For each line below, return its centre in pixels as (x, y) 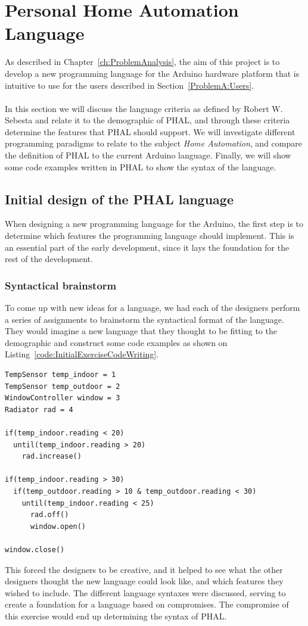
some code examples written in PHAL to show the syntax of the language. (141, 166)
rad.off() (49, 515)
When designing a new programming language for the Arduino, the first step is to (154, 224)
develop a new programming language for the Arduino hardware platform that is (152, 73)
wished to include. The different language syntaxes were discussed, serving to (145, 592)
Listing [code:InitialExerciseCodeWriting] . (82, 354)
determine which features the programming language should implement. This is (150, 236)
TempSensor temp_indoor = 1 (60, 375)
